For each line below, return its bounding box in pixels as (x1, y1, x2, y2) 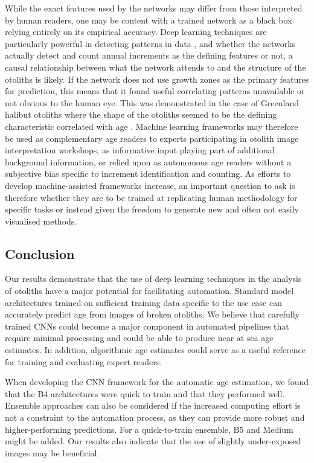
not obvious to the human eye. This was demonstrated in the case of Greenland (5, 96, 300, 109)
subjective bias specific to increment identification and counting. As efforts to (5, 167, 291, 180)
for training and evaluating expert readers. (5, 355, 162, 368)
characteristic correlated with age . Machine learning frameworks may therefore (5, 120, 298, 132)
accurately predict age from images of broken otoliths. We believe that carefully (5, 308, 300, 321)
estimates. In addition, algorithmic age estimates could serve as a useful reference (5, 343, 306, 356)
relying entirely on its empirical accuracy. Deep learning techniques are (5, 25, 267, 38)
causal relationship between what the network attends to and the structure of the (5, 60, 306, 73)
